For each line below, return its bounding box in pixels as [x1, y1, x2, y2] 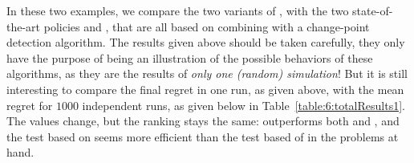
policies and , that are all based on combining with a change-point [43, 18, 370, 35]
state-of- [352, 2, 393, 18]
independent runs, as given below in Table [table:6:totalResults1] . [82, 96, 405, 113]
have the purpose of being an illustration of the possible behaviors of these [6, 49, 373, 66]
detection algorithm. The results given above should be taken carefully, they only [6, 34, 405, 51]
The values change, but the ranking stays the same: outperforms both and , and [6, 112, 400, 129]
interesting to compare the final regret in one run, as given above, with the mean [6, 80, 404, 97]
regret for [6, 96, 53, 113]
